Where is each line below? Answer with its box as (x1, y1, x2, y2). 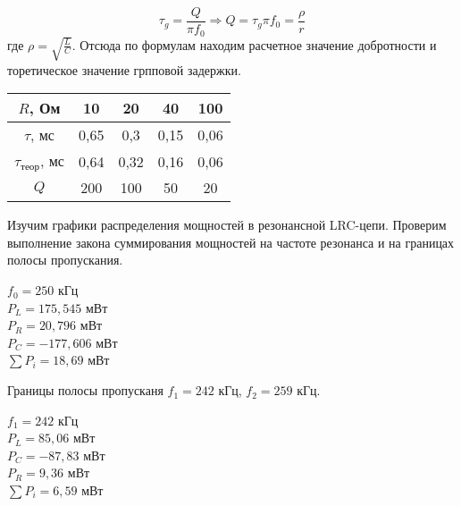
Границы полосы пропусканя (7, 381, 163, 400)
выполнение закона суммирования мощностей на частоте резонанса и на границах (7, 232, 455, 251)
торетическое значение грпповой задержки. (7, 60, 241, 79)
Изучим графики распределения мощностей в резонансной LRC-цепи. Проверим (7, 215, 447, 234)
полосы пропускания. (7, 250, 123, 269)
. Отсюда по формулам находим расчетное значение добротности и (71, 35, 437, 54)
